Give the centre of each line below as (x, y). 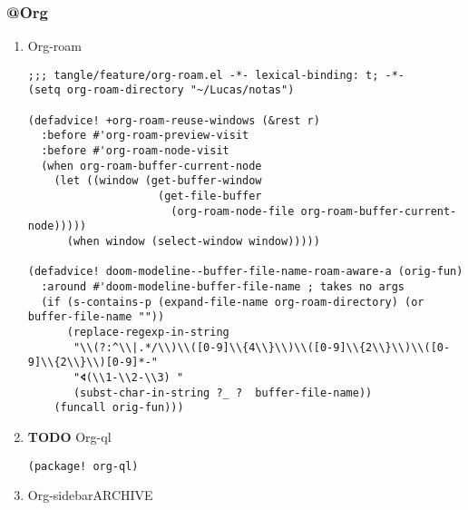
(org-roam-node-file (233, 211)
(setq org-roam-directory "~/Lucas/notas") (161, 90)
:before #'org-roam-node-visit (135, 151)
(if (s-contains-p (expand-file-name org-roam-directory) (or (233, 302)
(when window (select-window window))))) (193, 242)
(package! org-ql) (83, 466)
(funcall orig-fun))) (119, 408)
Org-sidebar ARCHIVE (90, 495)
